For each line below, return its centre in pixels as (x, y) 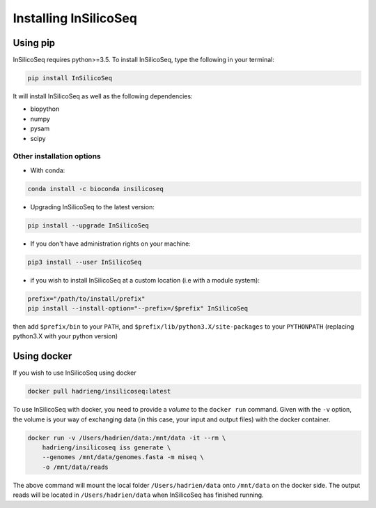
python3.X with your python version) (65, 336)
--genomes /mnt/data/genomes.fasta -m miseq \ (123, 457)
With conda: (48, 170)
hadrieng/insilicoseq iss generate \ (107, 448)
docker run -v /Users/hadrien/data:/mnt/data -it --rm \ (127, 438)
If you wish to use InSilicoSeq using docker (75, 373)
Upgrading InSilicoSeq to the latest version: (92, 207)
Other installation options (57, 156)
